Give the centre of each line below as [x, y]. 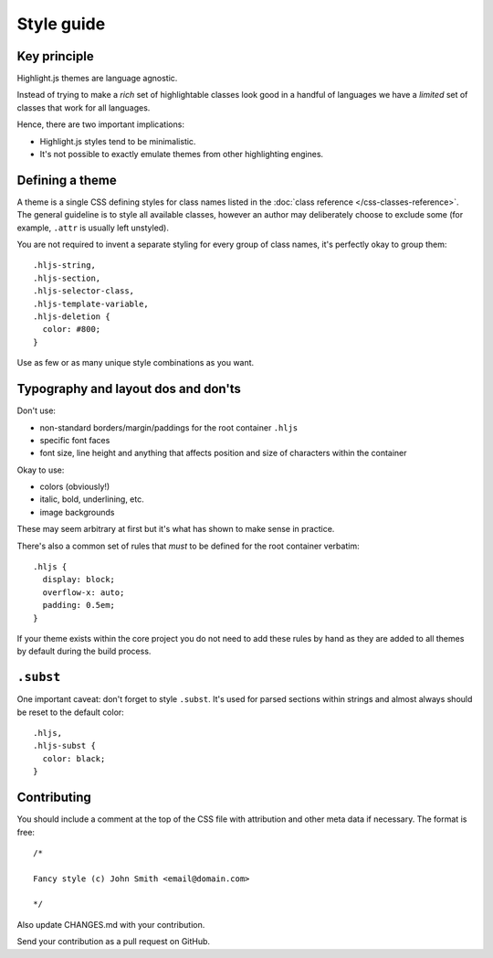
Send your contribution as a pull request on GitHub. [113, 942]
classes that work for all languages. [84, 107]
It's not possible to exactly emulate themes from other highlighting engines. [182, 154]
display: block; [79, 580]
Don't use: [37, 410]
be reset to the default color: [71, 712]
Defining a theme [67, 180]
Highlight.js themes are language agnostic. [97, 79]
